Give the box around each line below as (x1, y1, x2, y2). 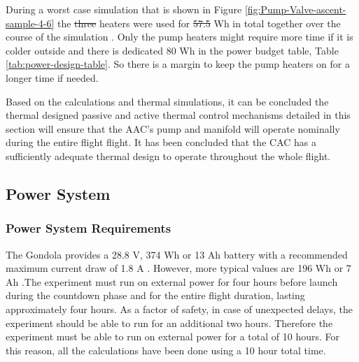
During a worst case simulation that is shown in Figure (6, 2, 242, 16)
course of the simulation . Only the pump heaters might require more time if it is (6, 29, 353, 44)
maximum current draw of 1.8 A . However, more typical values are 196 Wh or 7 (6, 261, 351, 275)
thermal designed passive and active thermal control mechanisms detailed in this (6, 108, 351, 122)
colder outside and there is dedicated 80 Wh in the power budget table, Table (6, 43, 339, 57)
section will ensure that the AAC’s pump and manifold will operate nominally (6, 121, 340, 136)
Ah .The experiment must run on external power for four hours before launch (6, 274, 338, 289)
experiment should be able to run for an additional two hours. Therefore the (6, 315, 333, 330)
